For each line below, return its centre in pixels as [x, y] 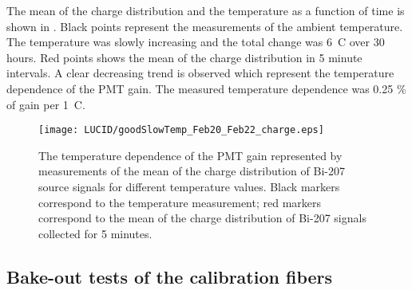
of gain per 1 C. [46, 104]
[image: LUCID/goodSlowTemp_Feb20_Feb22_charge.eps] [181, 130]
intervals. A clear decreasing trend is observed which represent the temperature [200, 73]
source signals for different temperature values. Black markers [189, 186]
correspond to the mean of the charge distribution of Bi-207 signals [202, 218]
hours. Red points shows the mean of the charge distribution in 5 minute [184, 57]
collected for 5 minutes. [95, 233]
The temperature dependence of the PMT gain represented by [190, 155]
